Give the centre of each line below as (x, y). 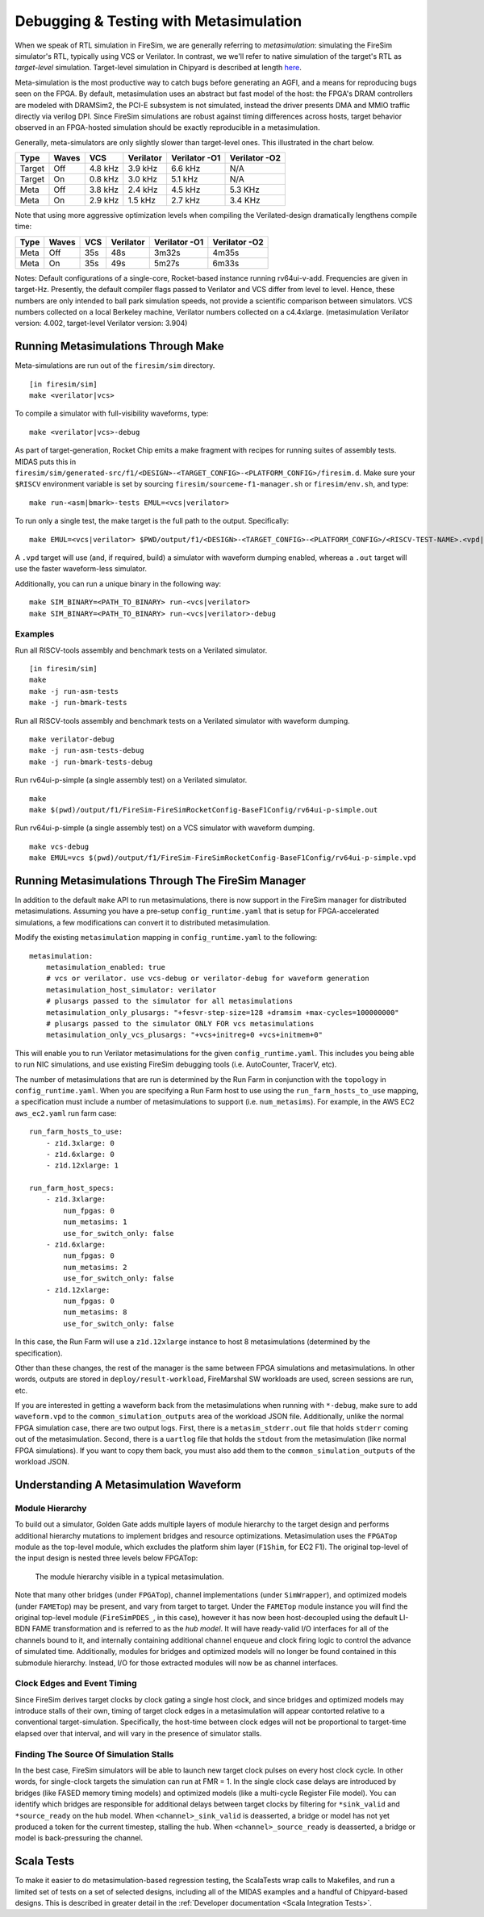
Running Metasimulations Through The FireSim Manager (161, 881)
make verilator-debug (72, 739)
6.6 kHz (186, 169)
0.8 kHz (104, 179)
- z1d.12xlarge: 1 (82, 1165)
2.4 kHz (143, 190)
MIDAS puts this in (46, 461)
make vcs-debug (59, 846)
